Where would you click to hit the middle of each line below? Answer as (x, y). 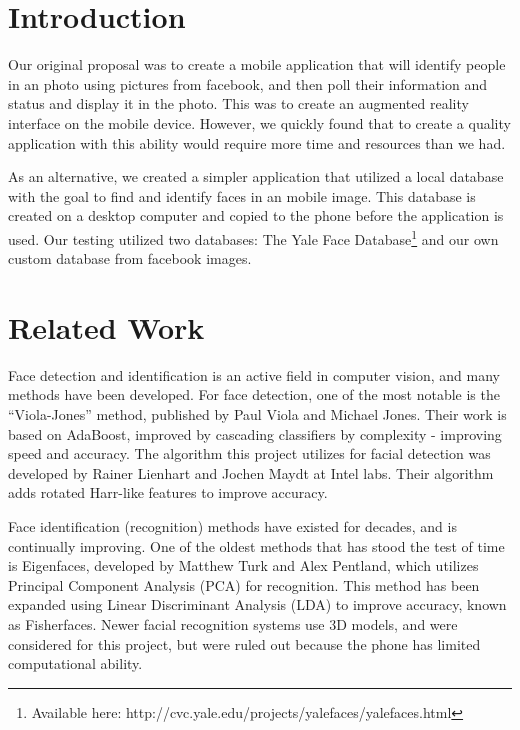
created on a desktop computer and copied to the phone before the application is (256, 215)
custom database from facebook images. (130, 258)
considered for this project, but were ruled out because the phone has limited (244, 643)
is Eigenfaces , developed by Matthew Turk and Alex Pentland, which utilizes (243, 565)
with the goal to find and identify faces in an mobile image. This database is (242, 195)
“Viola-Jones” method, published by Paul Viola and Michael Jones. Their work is (257, 414)
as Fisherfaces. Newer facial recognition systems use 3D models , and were (233, 623)
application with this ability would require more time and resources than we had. (257, 142)
